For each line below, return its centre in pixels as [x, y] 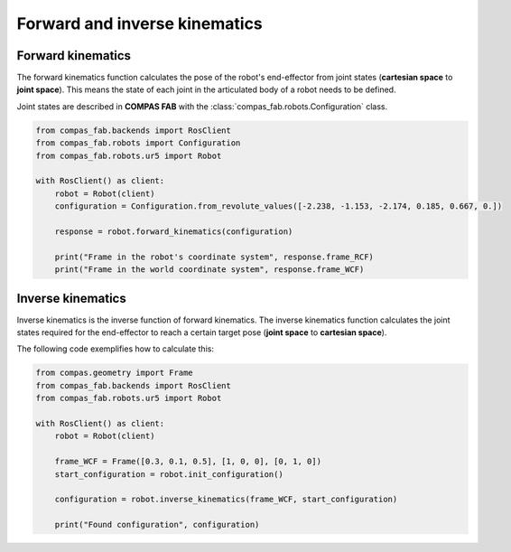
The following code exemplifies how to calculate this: [115, 349]
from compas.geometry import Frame [114, 373]
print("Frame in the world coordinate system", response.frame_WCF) [209, 270]
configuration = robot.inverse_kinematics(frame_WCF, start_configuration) [226, 500]
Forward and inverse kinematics [140, 23]
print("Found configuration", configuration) [157, 525]
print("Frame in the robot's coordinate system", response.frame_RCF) [214, 257]
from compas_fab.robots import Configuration [138, 143]
